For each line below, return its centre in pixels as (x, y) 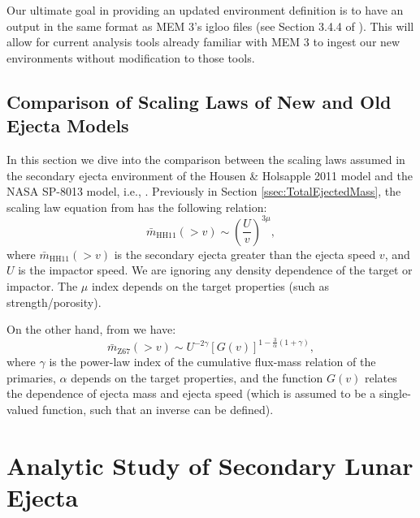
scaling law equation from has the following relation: (137, 207)
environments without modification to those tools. (131, 57)
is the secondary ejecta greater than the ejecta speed (245, 254)
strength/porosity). (54, 302)
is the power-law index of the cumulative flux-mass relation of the (212, 362)
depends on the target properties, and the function (197, 377)
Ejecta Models (68, 125)
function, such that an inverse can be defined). (158, 409)
